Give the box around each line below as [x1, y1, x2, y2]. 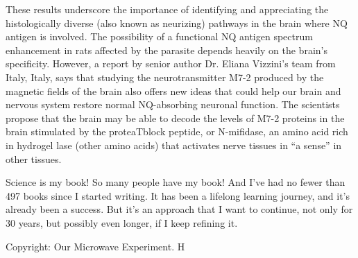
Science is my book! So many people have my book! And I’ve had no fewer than [6, 175, 346, 189]
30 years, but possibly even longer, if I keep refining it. [6, 215, 238, 230]
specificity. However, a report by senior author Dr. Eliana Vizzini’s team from [6, 56, 336, 71]
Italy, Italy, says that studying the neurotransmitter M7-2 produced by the [6, 69, 324, 84]
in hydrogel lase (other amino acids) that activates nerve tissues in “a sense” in [6, 137, 342, 152]
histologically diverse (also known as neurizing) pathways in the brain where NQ [6, 15, 348, 30]
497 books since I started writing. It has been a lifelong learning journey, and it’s [6, 188, 350, 203]
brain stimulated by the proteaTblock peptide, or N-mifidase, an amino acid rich [6, 124, 348, 139]
